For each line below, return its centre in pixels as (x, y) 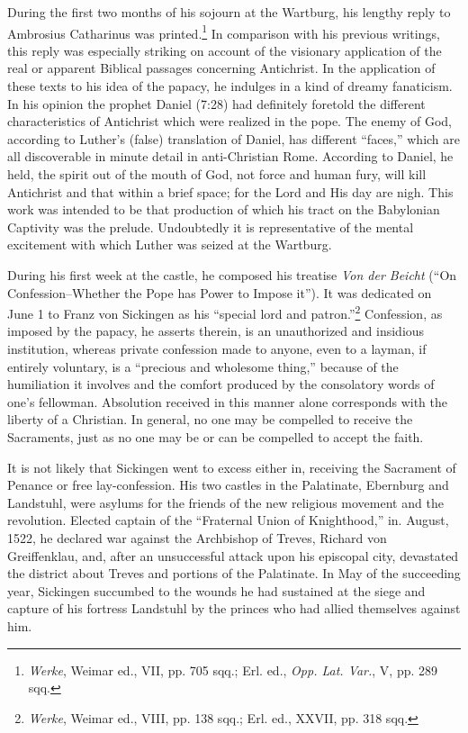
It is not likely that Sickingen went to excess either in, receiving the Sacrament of (232, 467)
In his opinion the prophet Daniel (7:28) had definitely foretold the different (216, 103)
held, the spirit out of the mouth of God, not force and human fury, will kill (217, 174)
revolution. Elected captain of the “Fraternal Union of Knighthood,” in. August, (228, 520)
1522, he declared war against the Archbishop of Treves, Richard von (197, 537)
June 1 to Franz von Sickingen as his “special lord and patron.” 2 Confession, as (225, 312)
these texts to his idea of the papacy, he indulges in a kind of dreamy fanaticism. (230, 86)
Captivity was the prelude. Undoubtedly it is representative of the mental (211, 226)
